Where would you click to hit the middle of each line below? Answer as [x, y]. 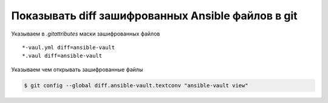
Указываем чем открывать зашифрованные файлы [77, 69]
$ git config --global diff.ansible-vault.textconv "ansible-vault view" [136, 85]
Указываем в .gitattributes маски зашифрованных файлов [86, 34]
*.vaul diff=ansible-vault [62, 56]
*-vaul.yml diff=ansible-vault [69, 47]
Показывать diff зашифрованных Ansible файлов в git [154, 16]
